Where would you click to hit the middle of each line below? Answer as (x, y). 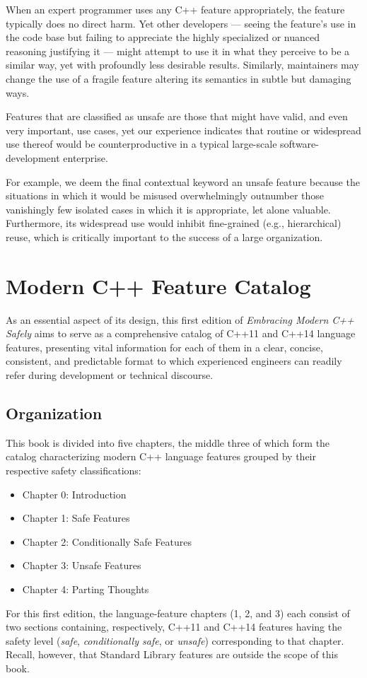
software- (299, 144)
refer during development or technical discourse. (110, 375)
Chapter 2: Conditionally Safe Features (107, 541)
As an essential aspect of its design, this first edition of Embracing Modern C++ (180, 319)
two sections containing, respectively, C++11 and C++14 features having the (174, 627)
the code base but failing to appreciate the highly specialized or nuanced (163, 37)
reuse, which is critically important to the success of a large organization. (164, 236)
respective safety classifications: (74, 470)
